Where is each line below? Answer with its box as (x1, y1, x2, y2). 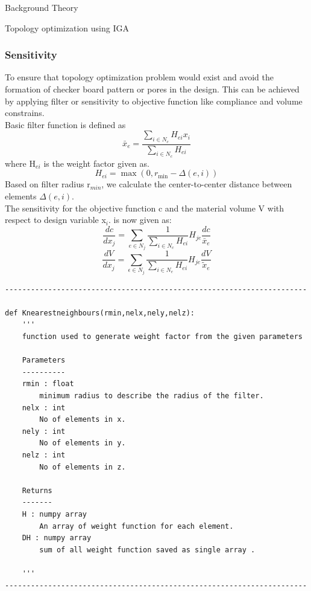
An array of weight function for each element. (39, 522, 234, 531)
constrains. (5, 106, 45, 119)
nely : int (22, 427, 66, 436)
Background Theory (5, 1, 78, 13)
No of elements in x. (39, 415, 126, 424)
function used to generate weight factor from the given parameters (22, 332, 303, 341)
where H (5, 157, 36, 169)
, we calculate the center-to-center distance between (101, 178, 292, 190)
